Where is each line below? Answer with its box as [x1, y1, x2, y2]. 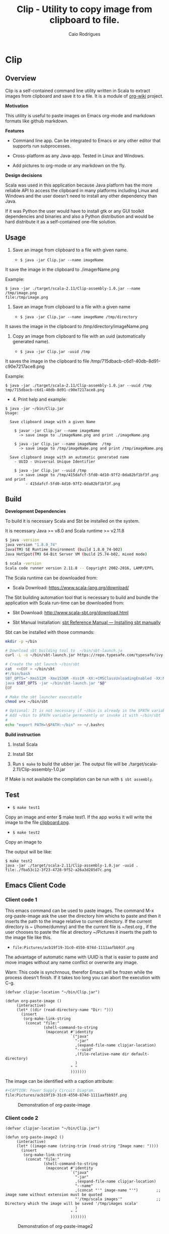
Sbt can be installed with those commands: [5, 629, 95, 635]
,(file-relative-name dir [74, 1052, 129, 1057]
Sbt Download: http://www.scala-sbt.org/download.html [12, 609, 129, 615]
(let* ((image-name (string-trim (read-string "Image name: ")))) [16, 1144, 158, 1149]
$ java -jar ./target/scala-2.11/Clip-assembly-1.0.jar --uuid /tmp [5, 383, 152, 388]
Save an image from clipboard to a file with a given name [12, 303, 131, 309]
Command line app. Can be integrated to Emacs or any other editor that [12, 138, 161, 144]
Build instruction [5, 732, 41, 738]
